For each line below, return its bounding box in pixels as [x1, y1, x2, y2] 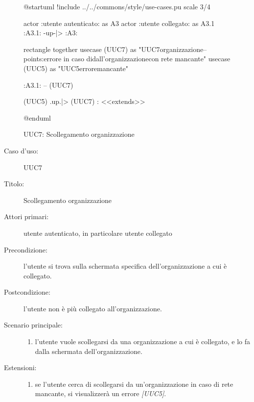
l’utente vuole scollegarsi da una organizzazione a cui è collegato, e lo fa [35, 336, 251, 347]
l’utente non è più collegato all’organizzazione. [23, 303, 162, 313]
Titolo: [4, 178, 24, 189]
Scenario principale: [4, 320, 63, 330]
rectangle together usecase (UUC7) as [23, 44, 137, 54]
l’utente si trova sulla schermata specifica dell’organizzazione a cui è [23, 261, 227, 271]
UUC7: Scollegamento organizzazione [23, 129, 135, 139]
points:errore [23, 53, 62, 64]
